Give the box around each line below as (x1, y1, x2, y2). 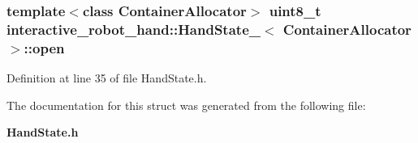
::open (24, 37, 65, 57)
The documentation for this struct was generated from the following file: (6, 96, 366, 113)
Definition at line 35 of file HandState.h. (6, 69, 207, 86)
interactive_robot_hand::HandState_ (6, 19, 261, 39)
